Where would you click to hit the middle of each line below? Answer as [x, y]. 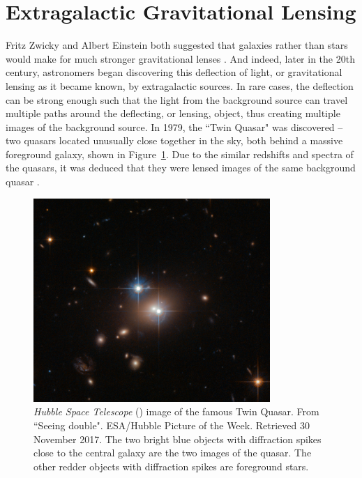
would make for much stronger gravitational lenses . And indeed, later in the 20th [180, 58]
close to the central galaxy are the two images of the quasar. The [173, 453]
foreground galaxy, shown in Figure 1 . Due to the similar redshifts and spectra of [180, 154]
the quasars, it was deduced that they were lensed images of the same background [181, 168]
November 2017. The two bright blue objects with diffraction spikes [178, 439]
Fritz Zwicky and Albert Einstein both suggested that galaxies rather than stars [177, 45]
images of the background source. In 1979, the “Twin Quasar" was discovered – [174, 126]
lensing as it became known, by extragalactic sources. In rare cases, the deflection [180, 85]
